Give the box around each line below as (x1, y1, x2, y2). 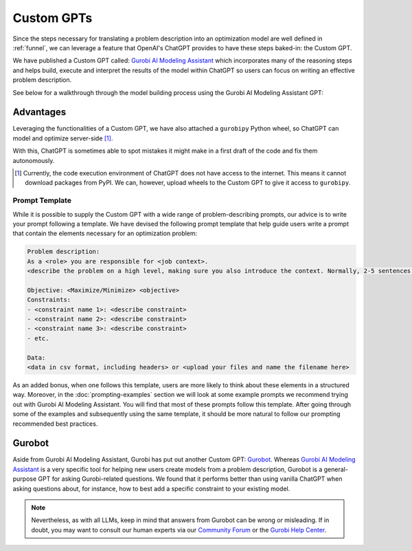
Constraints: (27, 296, 71, 304)
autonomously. (12, 156, 55, 164)
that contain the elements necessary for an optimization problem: (12, 229, 198, 237)
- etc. (27, 334, 49, 342)
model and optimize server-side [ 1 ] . (12, 134, 113, 142)
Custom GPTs (12, 10, 93, 25)
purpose (12, 475, 37, 483)
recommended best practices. (12, 420, 98, 428)
